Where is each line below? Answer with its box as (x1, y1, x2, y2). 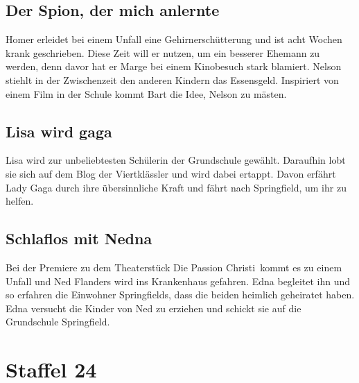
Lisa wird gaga (6, 120, 112, 142)
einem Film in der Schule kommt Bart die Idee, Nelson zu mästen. (6, 86, 287, 101)
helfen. (6, 194, 34, 208)
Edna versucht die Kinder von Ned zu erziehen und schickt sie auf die (6, 300, 301, 315)
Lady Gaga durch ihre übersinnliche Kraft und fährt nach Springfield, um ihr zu (6, 180, 347, 194)
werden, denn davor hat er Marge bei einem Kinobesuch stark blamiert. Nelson (6, 59, 342, 74)
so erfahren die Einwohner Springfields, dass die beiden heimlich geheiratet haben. (6, 287, 355, 302)
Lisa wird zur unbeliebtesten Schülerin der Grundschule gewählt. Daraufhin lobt (6, 153, 346, 167)
